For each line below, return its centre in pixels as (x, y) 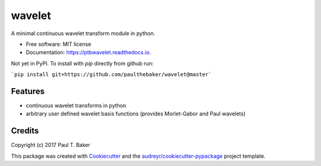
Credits (25, 131)
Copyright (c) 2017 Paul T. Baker (51, 145)
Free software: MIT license (59, 44)
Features (28, 91)
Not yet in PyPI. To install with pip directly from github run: (82, 63)
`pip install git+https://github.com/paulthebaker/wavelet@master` (111, 75)
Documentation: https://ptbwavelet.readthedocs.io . (88, 52)
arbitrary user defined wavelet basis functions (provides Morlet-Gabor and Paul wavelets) (136, 114)
